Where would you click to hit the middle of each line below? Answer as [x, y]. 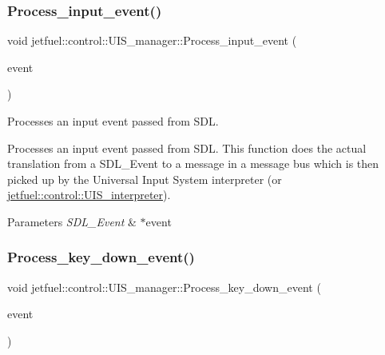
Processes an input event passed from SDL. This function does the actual [187, 148]
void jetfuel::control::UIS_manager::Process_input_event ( [152, 40]
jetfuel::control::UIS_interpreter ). [89, 195]
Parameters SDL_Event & [72, 221]
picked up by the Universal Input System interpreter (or [145, 179]
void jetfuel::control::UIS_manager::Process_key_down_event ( [164, 287]
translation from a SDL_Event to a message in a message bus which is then [193, 164]
